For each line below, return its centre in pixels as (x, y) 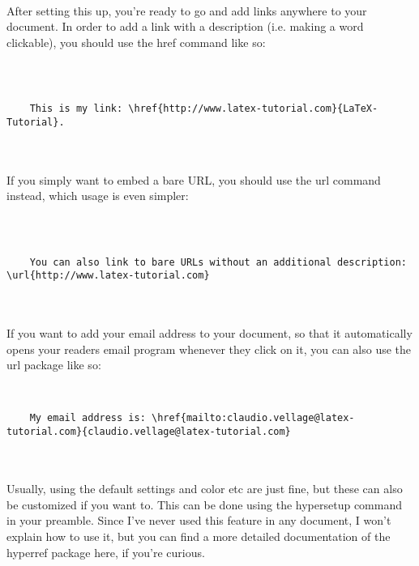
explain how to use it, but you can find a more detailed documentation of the (199, 536)
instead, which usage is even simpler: (98, 196)
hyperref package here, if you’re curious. (106, 552)
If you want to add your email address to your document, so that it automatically (209, 332)
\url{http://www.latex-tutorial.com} (108, 276)
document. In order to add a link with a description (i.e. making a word (185, 26)
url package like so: (54, 365)
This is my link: (76, 109)
